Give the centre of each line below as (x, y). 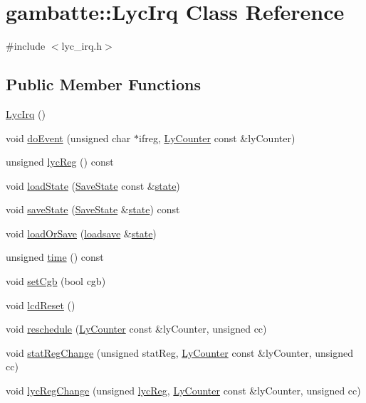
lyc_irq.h (82, 46)
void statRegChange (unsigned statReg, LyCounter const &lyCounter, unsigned (179, 352)
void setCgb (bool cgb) (56, 281)
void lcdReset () (41, 305)
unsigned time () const (55, 257)
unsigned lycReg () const (60, 162)
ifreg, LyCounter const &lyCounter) (217, 138)
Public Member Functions (103, 84)
